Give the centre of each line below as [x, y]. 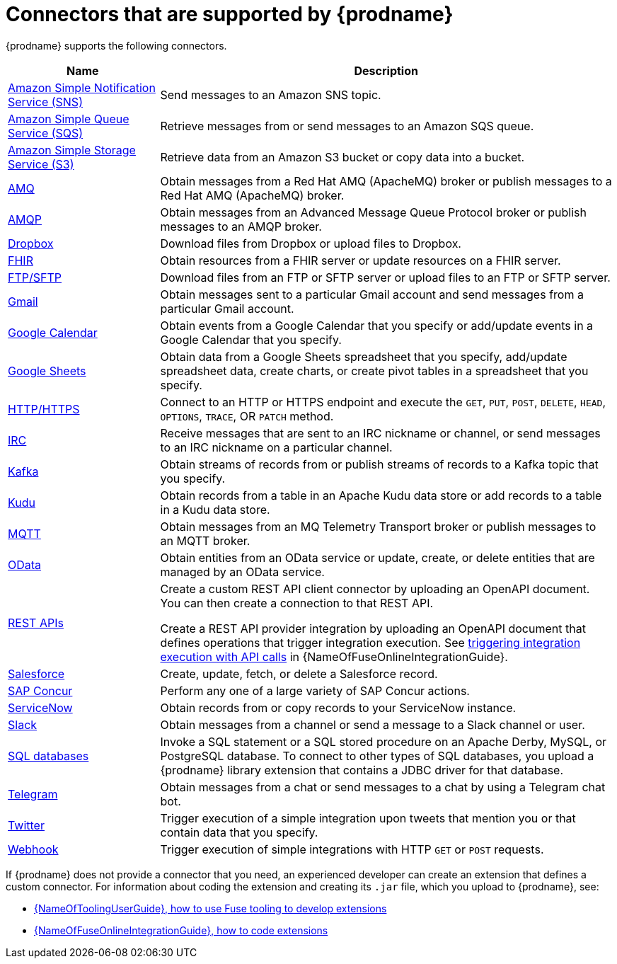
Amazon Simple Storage [72, 150]
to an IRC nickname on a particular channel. [276, 447]
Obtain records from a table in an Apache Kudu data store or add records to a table [381, 495]
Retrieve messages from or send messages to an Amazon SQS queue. [347, 126]
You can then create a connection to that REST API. [297, 603]
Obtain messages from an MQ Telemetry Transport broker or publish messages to [378, 526]
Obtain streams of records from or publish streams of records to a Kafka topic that [379, 464]
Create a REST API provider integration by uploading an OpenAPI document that [373, 628]
